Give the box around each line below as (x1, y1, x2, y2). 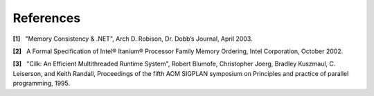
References (12, 10, 81, 26)
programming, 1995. (12, 79, 71, 88)
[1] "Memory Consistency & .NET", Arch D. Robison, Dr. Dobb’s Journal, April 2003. (12, 35, 253, 43)
